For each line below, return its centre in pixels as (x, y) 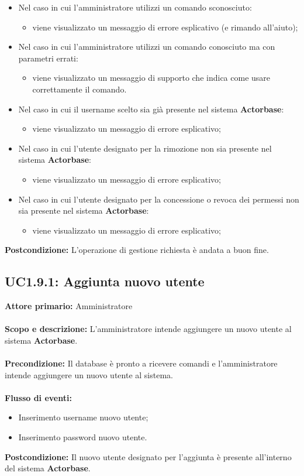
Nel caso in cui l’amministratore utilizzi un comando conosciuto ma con (147, 47)
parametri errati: (48, 58)
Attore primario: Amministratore (69, 306)
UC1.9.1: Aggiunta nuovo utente (105, 281)
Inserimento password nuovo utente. (83, 437)
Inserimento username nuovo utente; (83, 417)
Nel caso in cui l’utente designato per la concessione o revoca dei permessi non (159, 199)
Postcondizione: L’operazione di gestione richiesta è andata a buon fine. (137, 250)
